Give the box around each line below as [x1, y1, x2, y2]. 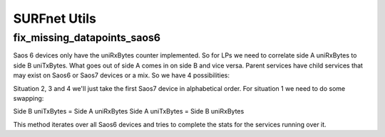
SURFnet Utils [13, 11, 96, 26]
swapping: [13, 94, 44, 102]
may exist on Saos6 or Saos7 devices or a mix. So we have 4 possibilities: [13, 71, 230, 80]
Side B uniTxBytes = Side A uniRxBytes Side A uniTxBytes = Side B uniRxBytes [13, 107, 245, 116]
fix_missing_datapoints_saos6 [13, 31, 160, 44]
